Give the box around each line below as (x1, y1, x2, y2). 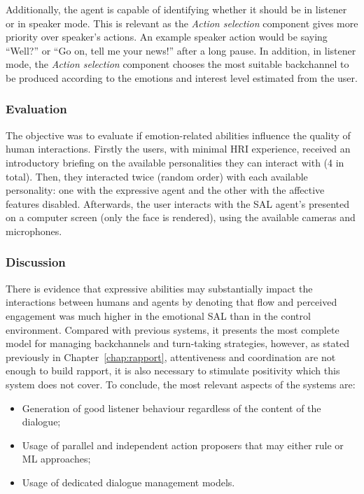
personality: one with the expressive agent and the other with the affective (6, 183, 325, 197)
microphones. (6, 223, 62, 238)
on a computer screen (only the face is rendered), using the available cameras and (6, 210, 356, 225)
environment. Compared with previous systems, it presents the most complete (6, 322, 339, 337)
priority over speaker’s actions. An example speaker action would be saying (6, 29, 328, 44)
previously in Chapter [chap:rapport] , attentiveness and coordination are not (6, 349, 336, 364)
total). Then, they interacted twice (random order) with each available (6, 169, 308, 183)
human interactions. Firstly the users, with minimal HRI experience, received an (6, 141, 351, 156)
